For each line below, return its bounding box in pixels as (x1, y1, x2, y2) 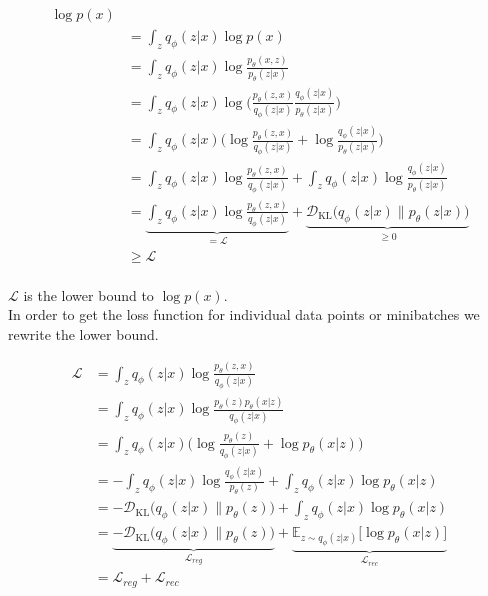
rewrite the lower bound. (8, 323, 159, 344)
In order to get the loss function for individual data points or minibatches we (8, 304, 480, 325)
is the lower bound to (23, 284, 154, 305)
